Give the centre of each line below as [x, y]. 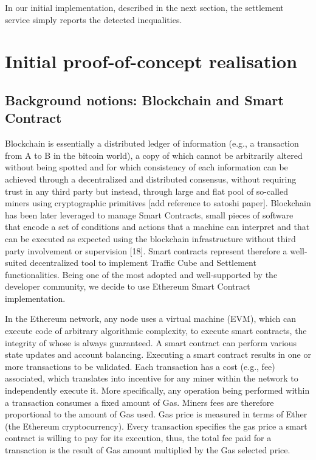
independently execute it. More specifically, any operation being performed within [157, 390]
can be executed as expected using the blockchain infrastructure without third [150, 238]
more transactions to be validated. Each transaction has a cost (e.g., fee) [140, 366]
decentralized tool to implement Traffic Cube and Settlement [143, 263]
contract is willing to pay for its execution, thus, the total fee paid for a [138, 438]
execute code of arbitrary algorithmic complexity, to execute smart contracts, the [156, 331]
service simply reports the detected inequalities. [94, 19]
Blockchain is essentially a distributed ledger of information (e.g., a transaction [152, 143]
